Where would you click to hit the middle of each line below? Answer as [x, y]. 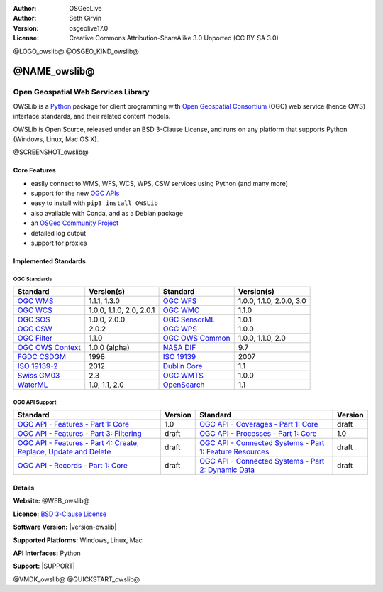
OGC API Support [35, 402]
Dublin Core [183, 366]
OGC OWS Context [49, 348]
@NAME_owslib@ [54, 71]
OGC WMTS [183, 376]
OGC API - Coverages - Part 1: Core [259, 424]
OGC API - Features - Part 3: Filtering [79, 434]
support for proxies [59, 243]
